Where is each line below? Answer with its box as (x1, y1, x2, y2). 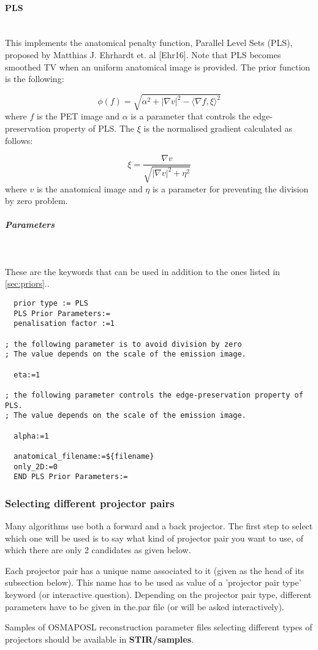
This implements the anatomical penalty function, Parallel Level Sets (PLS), (5, 36, 293, 49)
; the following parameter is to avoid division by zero (5, 339, 242, 349)
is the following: (5, 72, 64, 85)
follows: (5, 134, 33, 146)
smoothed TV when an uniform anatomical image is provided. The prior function (5, 60, 311, 73)
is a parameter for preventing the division (152, 182, 309, 195)
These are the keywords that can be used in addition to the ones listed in (5, 265, 280, 278)
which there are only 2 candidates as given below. (5, 543, 191, 556)
